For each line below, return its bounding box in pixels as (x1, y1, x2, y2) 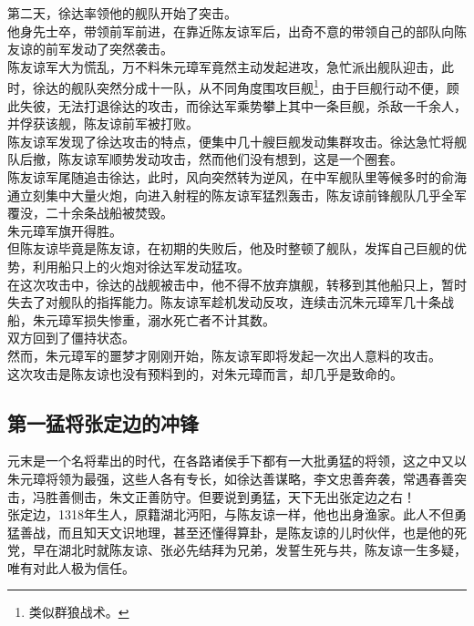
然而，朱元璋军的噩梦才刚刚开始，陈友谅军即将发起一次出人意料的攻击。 (7, 345, 441, 364)
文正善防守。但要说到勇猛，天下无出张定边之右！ (121, 487, 416, 506)
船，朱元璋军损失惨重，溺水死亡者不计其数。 (7, 310, 275, 329)
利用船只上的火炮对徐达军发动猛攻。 (32, 256, 250, 275)
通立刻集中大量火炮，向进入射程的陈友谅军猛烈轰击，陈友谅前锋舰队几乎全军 (7, 185, 467, 204)
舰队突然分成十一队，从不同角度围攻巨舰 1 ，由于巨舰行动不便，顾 (70, 76, 459, 97)
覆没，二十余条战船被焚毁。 (7, 203, 173, 222)
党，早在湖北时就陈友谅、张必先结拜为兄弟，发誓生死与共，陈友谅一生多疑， (7, 540, 467, 559)
